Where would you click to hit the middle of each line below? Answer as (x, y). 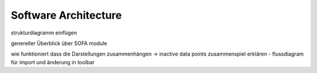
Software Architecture (66, 15)
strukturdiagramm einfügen (44, 33)
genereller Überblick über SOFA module (59, 43)
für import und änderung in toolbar (53, 62)
